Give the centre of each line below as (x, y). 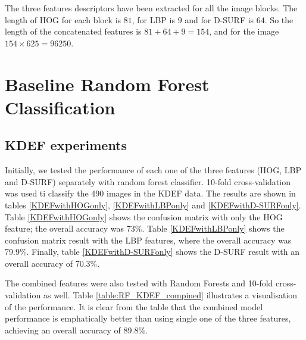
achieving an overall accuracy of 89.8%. (76, 330)
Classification (60, 107)
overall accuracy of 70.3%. (52, 263)
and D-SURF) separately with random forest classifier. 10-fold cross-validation (148, 181)
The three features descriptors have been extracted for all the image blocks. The (151, 8)
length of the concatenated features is (73, 31)
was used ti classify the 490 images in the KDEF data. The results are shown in (150, 193)
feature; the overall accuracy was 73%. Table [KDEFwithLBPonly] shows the (145, 228)
